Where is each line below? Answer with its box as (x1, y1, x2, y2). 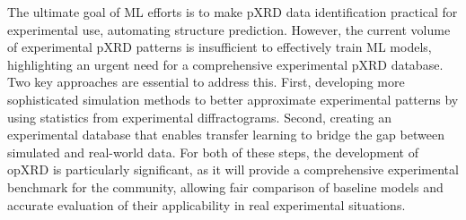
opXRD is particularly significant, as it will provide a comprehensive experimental (7, 160, 459, 179)
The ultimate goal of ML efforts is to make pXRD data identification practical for (7, 3, 458, 21)
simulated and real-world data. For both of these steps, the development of (7, 142, 418, 161)
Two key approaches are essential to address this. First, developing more (7, 72, 405, 91)
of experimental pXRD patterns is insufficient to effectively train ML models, (7, 38, 432, 56)
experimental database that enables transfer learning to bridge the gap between (7, 125, 444, 144)
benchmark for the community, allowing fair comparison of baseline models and (7, 177, 444, 196)
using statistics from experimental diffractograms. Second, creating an (7, 107, 391, 126)
